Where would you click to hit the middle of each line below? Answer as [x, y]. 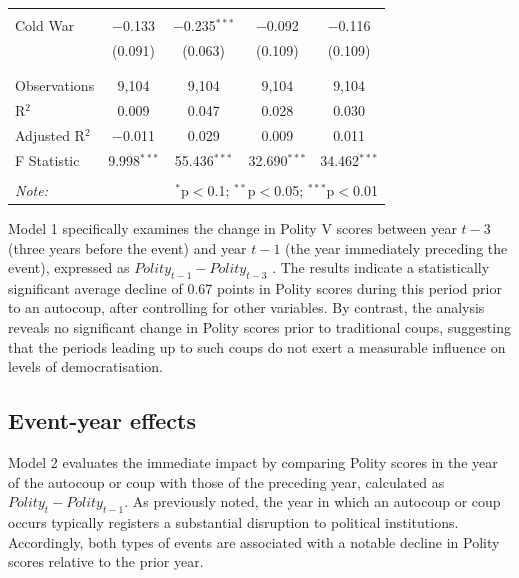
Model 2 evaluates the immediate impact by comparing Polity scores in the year [253, 462]
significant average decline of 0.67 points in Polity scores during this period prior [255, 287]
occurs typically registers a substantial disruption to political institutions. [233, 522]
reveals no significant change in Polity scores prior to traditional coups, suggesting [259, 327]
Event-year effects [102, 420]
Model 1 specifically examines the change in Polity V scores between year [232, 227]
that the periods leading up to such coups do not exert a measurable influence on [257, 346]
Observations [55, 85]
